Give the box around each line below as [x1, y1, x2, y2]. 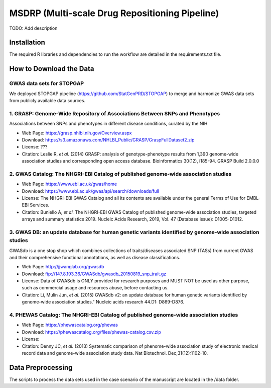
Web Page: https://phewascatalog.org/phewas [22, 322, 118, 328]
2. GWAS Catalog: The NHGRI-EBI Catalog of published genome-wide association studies [9, 170, 232, 177]
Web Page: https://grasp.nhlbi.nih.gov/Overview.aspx [22, 130, 132, 136]
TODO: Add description [9, 25, 58, 31]
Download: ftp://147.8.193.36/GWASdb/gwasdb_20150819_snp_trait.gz [22, 271, 167, 277]
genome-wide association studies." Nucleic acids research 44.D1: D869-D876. [22, 299, 185, 305]
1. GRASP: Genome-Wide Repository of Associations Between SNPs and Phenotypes [9, 110, 220, 117]
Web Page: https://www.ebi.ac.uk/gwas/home [22, 181, 117, 187]
